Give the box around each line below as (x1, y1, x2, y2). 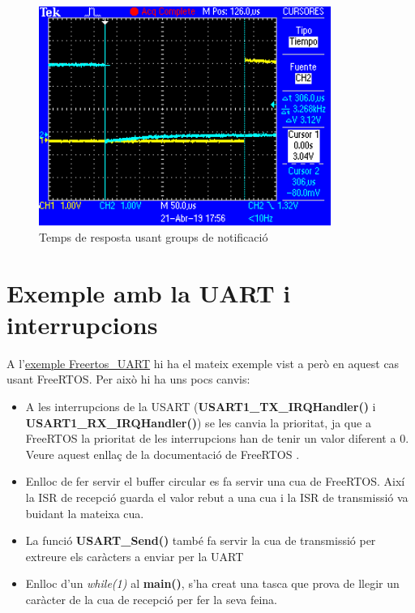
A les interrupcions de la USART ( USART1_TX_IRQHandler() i (25, 397, 376, 414)
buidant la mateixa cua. (25, 504, 144, 521)
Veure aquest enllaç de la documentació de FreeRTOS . (25, 445, 300, 462)
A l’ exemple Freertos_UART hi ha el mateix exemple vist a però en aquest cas (6, 354, 400, 371)
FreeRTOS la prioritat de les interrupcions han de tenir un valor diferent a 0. (25, 430, 409, 447)
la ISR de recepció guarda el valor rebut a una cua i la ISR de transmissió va (25, 488, 409, 505)
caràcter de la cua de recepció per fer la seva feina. (25, 590, 277, 607)
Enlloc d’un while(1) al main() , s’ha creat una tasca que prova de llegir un (25, 575, 400, 592)
